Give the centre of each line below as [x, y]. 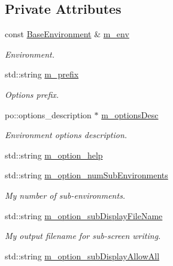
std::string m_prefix [42, 74]
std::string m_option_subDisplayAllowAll [82, 255]
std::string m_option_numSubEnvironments [86, 175]
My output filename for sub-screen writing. [83, 236]
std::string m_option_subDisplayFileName [84, 215]
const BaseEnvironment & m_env [67, 34]
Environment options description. [66, 135]
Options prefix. [32, 94]
